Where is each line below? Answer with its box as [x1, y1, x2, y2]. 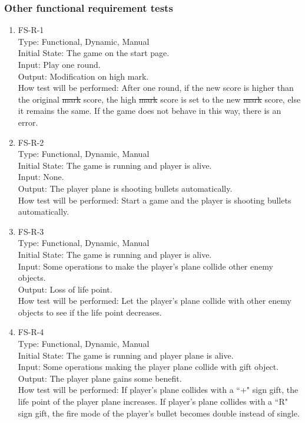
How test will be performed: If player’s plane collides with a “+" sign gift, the [18, 383, 299, 396]
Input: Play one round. [18, 58, 101, 70]
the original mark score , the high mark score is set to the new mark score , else [18, 93, 301, 105]
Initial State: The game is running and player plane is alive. [18, 349, 234, 361]
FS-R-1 [18, 24, 44, 36]
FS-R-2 [18, 136, 44, 148]
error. [18, 116, 38, 128]
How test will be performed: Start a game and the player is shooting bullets [18, 194, 291, 206]
